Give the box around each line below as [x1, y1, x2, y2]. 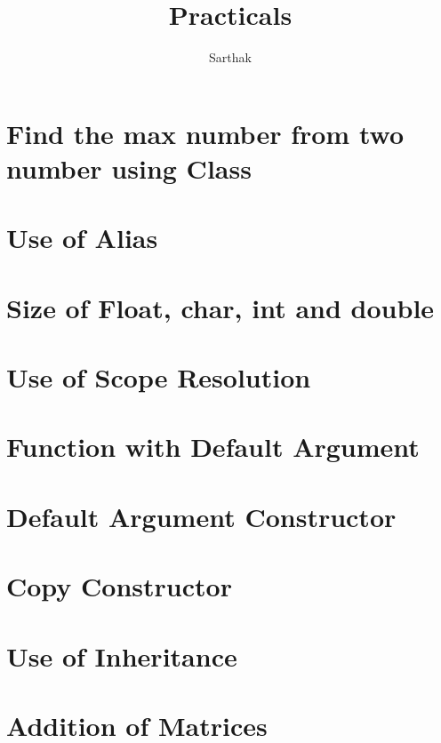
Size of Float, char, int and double [6, 289, 435, 325]
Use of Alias [6, 220, 158, 256]
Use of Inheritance [6, 637, 237, 674]
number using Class [6, 149, 252, 186]
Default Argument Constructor [6, 498, 397, 534]
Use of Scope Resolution [6, 359, 311, 395]
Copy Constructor [6, 568, 232, 604]
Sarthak [209, 48, 252, 67]
